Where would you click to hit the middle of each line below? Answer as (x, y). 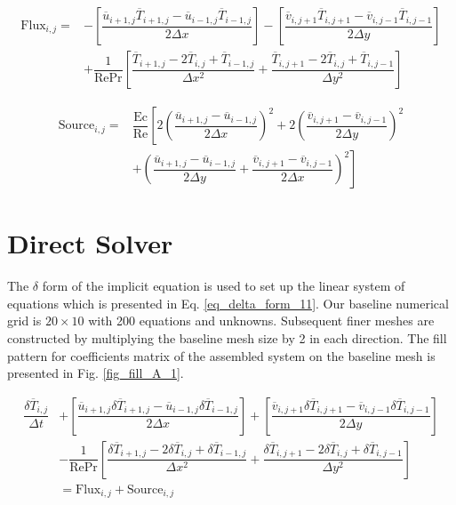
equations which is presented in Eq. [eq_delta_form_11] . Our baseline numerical (228, 303)
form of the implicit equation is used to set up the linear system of (224, 286)
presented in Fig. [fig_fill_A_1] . (96, 373)
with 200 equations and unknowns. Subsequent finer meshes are (261, 321)
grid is (24, 321)
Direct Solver (90, 243)
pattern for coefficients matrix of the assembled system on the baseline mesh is (221, 355)
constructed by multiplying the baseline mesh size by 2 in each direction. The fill (227, 338)
